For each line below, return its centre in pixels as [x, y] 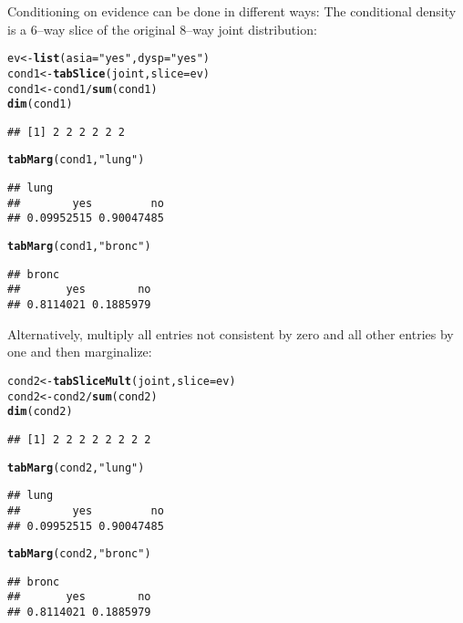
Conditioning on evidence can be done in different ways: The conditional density [232, 11]
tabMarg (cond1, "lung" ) [76, 160]
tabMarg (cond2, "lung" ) [76, 467]
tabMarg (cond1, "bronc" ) [79, 247]
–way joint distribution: [252, 29]
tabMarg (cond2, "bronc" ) [79, 554]
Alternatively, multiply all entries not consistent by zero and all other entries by [231, 333]
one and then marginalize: [80, 352]
